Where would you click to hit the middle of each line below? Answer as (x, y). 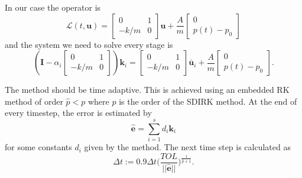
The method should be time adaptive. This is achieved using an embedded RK (147, 90)
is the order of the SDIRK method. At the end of (208, 101)
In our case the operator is (53, 7)
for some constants (38, 147)
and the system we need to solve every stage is (89, 44)
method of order (34, 101)
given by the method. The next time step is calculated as (187, 147)
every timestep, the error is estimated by (78, 113)
